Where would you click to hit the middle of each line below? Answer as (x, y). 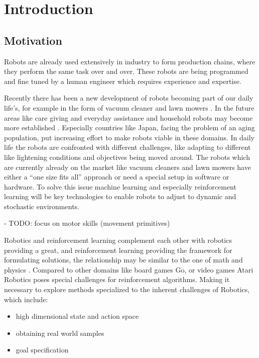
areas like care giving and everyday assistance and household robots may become (128, 117)
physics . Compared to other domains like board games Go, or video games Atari (129, 269)
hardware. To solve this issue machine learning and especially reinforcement (120, 186)
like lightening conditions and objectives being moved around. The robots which (127, 157)
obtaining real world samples (60, 333)
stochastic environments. (42, 206)
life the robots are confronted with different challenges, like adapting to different (127, 147)
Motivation (33, 40)
